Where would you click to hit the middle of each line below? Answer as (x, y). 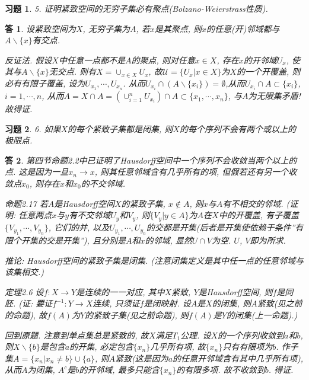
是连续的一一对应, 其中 (120, 291)
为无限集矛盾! (274, 96)
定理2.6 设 (24, 291)
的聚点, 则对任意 (163, 60)
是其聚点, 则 (178, 28)
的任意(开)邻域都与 (243, 28)
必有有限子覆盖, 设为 (45, 83)
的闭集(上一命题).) (262, 315)
